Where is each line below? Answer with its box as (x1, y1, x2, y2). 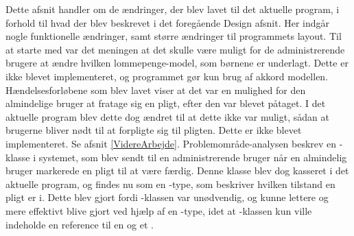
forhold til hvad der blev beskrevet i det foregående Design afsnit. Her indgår (5, 15, 330, 29)
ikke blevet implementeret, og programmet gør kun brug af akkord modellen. (5, 69, 329, 83)
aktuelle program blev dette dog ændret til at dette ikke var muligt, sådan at (5, 109, 329, 123)
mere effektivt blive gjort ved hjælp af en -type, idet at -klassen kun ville (5, 203, 312, 217)
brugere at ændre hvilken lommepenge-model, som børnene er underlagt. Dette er (5, 56, 349, 70)
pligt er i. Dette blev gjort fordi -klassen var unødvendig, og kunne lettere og (5, 190, 329, 204)
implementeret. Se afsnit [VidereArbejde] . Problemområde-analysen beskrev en (5, 136, 337, 150)
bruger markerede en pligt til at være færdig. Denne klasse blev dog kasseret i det (5, 163, 349, 178)
